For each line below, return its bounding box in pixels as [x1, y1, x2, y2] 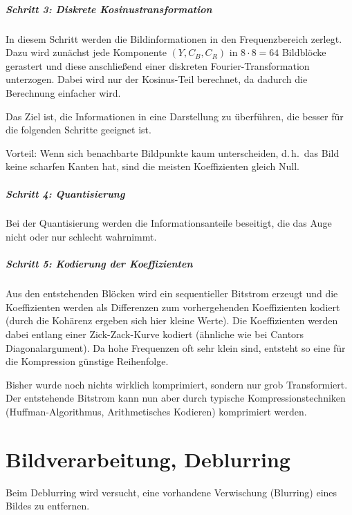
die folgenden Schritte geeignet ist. [6, 122, 151, 137]
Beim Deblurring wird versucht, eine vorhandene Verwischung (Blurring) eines [6, 485, 337, 499]
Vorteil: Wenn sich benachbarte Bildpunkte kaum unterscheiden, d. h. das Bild [6, 145, 340, 160]
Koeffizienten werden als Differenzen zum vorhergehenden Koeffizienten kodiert [6, 299, 340, 314]
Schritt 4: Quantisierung [6, 186, 125, 200]
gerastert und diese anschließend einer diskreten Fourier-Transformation [6, 58, 310, 73]
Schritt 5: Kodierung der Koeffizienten [6, 256, 193, 271]
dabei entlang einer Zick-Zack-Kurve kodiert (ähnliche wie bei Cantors [6, 327, 304, 341]
